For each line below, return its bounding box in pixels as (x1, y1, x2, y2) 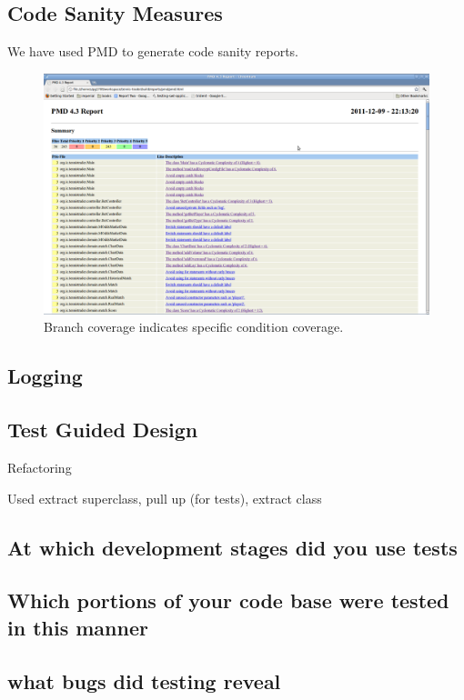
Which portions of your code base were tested (7, 586, 449, 615)
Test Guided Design (7, 415, 198, 444)
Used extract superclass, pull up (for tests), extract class (7, 488, 322, 507)
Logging (7, 362, 83, 390)
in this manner (7, 613, 148, 641)
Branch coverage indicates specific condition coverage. (44, 317, 344, 336)
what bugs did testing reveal (7, 666, 281, 695)
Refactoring (7, 457, 72, 476)
